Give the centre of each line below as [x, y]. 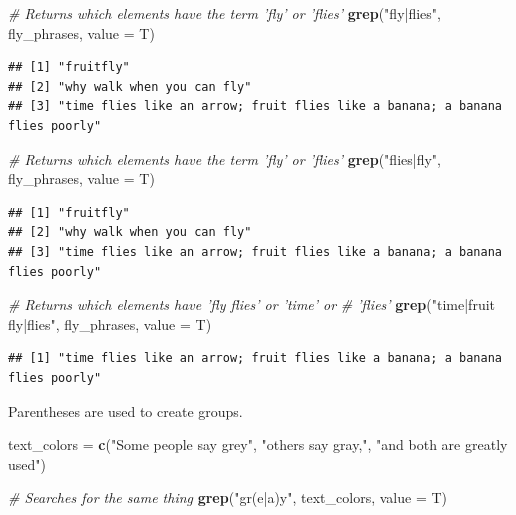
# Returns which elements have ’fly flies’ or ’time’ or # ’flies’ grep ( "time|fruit [252, 304]
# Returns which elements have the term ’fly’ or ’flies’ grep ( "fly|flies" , [224, 13]
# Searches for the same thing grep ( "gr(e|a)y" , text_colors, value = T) [228, 497]
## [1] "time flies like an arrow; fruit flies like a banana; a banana [255, 358]
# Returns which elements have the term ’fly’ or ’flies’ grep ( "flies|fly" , [224, 158]
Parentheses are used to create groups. [125, 410]
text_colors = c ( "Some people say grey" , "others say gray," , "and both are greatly [258, 444]
